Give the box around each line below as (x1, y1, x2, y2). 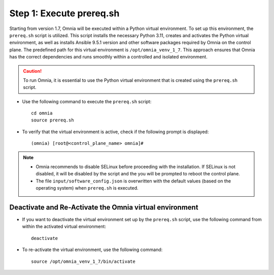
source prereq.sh (31, 117, 74, 123)
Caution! (23, 68, 42, 74)
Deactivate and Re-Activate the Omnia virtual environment (9, 203, 198, 211)
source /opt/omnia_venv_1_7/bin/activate (31, 258, 135, 264)
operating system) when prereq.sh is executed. (36, 185, 139, 191)
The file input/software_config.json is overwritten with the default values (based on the (36, 178, 231, 184)
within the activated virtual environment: (22, 224, 107, 230)
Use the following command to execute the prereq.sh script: (22, 98, 152, 104)
